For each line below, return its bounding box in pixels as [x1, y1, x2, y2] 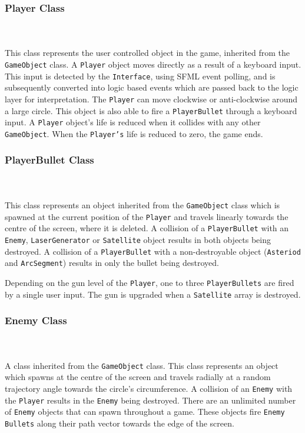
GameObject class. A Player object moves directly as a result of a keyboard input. [5, 58, 301, 70]
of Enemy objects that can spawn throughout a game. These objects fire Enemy [5, 405, 285, 418]
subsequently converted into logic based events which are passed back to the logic [5, 81, 299, 94]
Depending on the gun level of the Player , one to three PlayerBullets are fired [5, 276, 294, 288]
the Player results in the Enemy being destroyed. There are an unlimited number [5, 394, 296, 406]
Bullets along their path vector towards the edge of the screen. [5, 417, 234, 429]
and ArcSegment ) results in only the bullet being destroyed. [5, 257, 219, 269]
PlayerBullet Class [5, 152, 94, 167]
